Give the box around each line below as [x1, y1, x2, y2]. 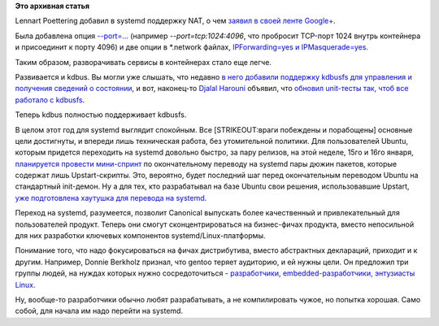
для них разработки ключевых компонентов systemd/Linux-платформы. [15, 231, 266, 241]
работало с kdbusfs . [15, 94, 85, 105]
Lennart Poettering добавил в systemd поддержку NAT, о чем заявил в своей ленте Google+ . [15, 16, 337, 26]
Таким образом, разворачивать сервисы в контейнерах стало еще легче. [15, 57, 272, 67]
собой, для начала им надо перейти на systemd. [15, 306, 183, 316]
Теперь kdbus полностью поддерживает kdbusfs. [15, 110, 187, 120]
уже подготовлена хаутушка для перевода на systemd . [15, 193, 207, 202]
